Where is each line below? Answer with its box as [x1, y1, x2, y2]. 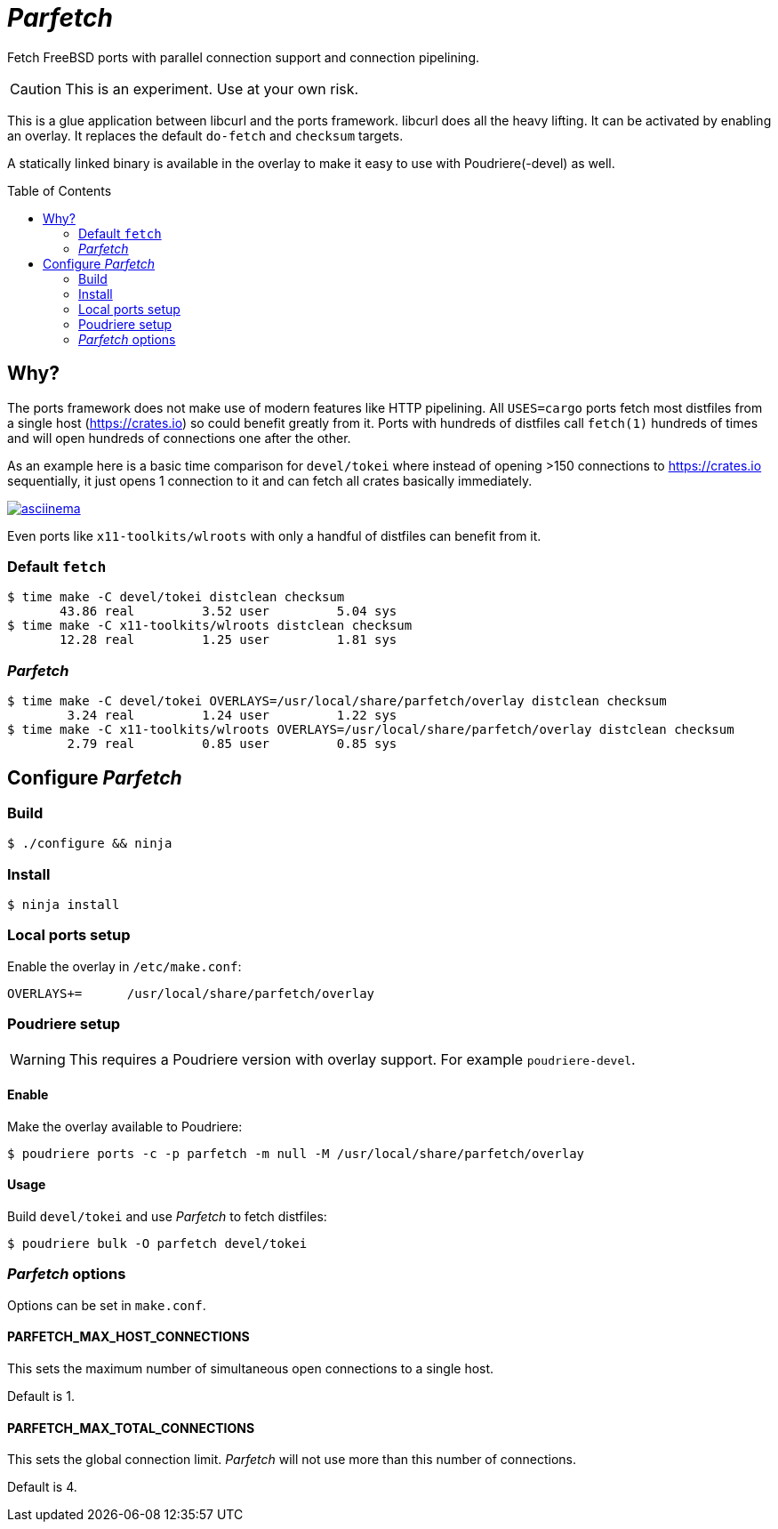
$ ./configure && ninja [7, 836, 172, 851]
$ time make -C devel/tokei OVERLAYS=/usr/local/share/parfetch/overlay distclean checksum [7, 694, 667, 709]
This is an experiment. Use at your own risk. [65, 79, 359, 98]
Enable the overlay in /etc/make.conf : [7, 958, 242, 974]
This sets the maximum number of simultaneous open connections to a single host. [7, 1360, 494, 1376]
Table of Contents [7, 182, 112, 198]
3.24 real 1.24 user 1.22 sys [67, 708, 397, 723]
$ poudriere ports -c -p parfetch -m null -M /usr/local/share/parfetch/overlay [7, 1146, 585, 1161]
